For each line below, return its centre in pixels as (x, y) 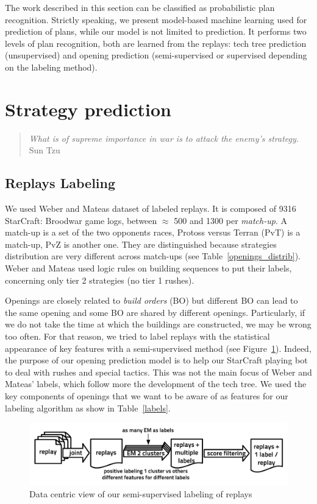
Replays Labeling (60, 183)
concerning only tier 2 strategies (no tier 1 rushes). (100, 280)
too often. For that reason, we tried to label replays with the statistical (137, 336)
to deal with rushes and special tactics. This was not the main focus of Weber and (158, 372)
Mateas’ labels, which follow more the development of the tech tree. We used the (156, 384)
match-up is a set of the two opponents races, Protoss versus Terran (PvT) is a (153, 232)
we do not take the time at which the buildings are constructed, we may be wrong (158, 324)
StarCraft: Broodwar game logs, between (81, 220)
